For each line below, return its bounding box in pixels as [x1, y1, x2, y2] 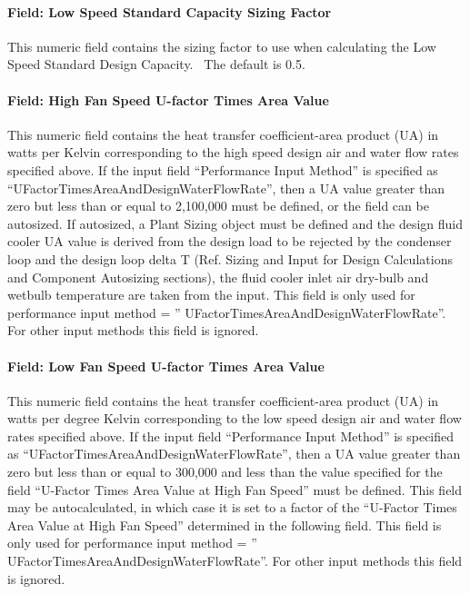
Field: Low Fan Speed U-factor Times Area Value [7, 356, 325, 375]
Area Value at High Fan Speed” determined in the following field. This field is [7, 515, 442, 534]
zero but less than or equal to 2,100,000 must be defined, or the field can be [7, 196, 429, 215]
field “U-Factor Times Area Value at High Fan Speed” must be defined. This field [7, 480, 463, 499]
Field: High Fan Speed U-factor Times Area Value [7, 90, 329, 109]
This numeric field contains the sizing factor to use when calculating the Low [7, 36, 436, 55]
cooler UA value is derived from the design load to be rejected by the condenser [7, 232, 452, 251]
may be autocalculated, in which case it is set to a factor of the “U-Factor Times [7, 498, 457, 517]
